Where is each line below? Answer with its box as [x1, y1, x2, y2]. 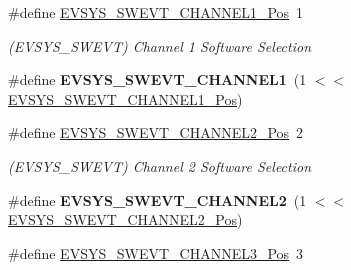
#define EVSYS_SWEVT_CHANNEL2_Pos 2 [8, 122, 304, 143]
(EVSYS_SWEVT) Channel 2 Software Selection [8, 155, 312, 176]
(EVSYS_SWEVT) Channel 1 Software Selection [8, 35, 312, 56]
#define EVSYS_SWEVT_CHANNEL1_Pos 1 [8, 2, 304, 22]
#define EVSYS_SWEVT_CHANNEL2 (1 [8, 189, 307, 210]
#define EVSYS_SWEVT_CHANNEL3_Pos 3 [8, 242, 304, 263]
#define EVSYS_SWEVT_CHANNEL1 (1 [8, 69, 307, 90]
